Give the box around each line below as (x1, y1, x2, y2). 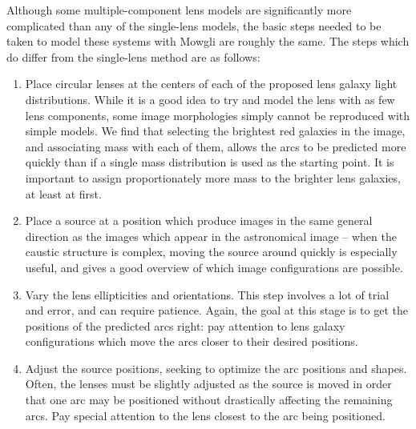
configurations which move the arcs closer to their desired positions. (25, 333, 358, 350)
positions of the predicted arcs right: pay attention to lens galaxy (25, 317, 345, 334)
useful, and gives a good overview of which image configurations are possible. (25, 259, 403, 275)
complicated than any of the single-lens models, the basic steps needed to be (6, 17, 382, 34)
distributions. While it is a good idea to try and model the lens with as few (25, 90, 395, 107)
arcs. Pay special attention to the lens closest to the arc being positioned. (25, 407, 386, 423)
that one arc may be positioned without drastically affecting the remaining (25, 391, 393, 408)
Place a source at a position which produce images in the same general (25, 212, 373, 229)
